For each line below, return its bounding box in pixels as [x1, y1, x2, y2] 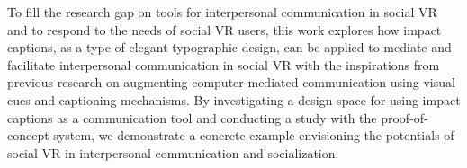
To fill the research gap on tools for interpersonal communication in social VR [7, 3, 437, 21]
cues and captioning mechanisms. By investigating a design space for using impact [7, 90, 461, 109]
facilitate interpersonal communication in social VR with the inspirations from [7, 55, 440, 74]
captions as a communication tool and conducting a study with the [7, 108, 377, 127]
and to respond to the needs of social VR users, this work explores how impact [7, 20, 442, 39]
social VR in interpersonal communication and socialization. [7, 143, 339, 162]
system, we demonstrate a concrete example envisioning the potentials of [53, 126, 454, 145]
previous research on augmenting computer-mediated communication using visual [7, 73, 455, 92]
